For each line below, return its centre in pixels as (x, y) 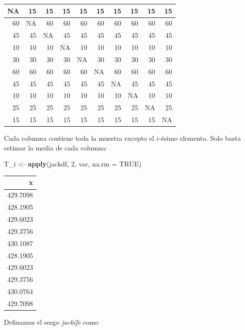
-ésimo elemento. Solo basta (200, 138)
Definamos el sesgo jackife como (51, 322)
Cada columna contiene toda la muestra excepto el (79, 138)
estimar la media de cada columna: (56, 147)
